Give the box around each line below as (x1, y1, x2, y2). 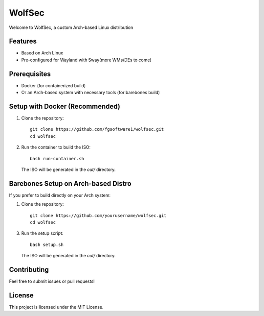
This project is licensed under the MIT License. (9, 304, 104, 310)
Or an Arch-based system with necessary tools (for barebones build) (21, 90, 160, 96)
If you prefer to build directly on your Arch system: (9, 192, 111, 198)
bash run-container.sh (30, 156, 85, 161)
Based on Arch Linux (21, 50, 64, 56)
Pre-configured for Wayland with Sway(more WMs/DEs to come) (21, 57, 152, 63)
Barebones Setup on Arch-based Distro (9, 179, 132, 188)
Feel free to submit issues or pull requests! (9, 278, 95, 284)
